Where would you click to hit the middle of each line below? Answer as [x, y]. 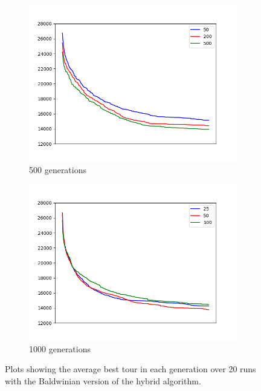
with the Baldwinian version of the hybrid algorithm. [103, 380]
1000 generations [60, 348]
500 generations [58, 169]
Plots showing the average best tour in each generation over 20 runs [130, 369]
